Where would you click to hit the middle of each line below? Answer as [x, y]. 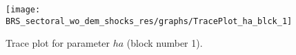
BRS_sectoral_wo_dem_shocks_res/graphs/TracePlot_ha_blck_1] [149, 21]
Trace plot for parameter [58, 43]
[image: [23, 10]
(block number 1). [165, 43]
